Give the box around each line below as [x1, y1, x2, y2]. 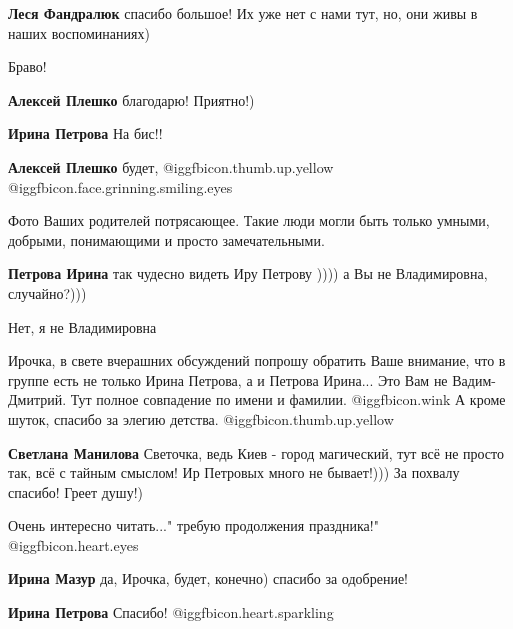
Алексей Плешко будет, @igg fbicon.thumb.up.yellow [8, 156, 334, 177]
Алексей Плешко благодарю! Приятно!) [8, 89, 255, 110]
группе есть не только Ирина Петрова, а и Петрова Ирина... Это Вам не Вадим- [8, 369, 496, 390]
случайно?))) [8, 282, 87, 303]
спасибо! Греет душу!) [8, 481, 143, 502]
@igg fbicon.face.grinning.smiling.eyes [8, 176, 233, 197]
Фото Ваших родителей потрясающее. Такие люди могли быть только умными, [8, 210, 490, 231]
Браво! [8, 56, 47, 77]
